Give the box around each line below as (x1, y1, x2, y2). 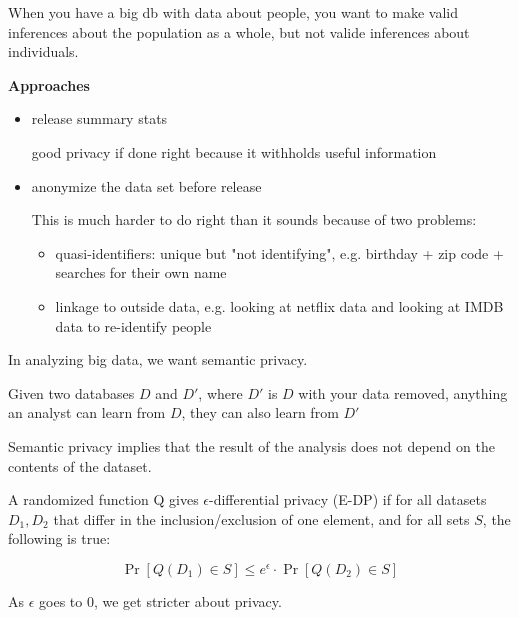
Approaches (8, 74, 90, 95)
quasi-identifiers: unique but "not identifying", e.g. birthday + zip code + (55, 242, 504, 263)
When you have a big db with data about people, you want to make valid (8, 2, 458, 22)
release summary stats (31, 108, 168, 129)
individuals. (8, 41, 79, 62)
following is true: (8, 528, 111, 549)
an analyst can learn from (8, 402, 166, 423)
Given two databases (8, 382, 135, 403)
